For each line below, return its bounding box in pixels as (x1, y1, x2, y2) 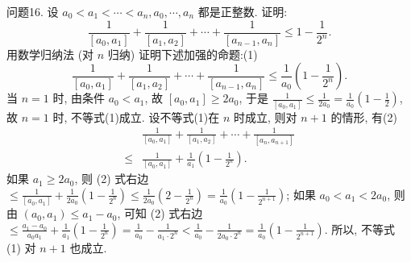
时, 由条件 (52, 89, 105, 106)
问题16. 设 (6, 3, 59, 19)
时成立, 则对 (234, 108, 297, 125)
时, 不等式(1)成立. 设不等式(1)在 (52, 108, 220, 125)
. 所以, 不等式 (324, 220, 395, 237)
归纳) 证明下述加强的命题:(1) (107, 45, 258, 62)
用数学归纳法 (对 (6, 45, 94, 62)
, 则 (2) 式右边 (74, 170, 149, 187)
